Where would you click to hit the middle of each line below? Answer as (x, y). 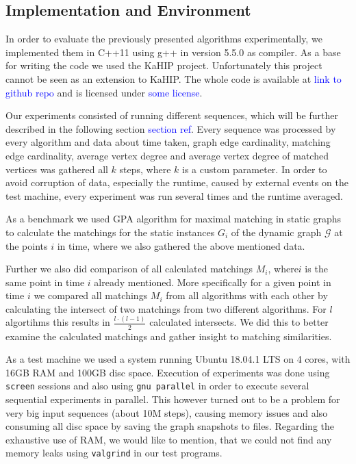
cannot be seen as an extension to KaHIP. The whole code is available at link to (174, 78)
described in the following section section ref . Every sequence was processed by (171, 128)
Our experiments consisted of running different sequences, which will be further (172, 115)
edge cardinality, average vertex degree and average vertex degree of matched (167, 155)
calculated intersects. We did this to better (239, 322)
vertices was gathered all (57, 169)
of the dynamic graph (276, 232)
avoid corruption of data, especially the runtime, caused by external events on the (177, 182)
